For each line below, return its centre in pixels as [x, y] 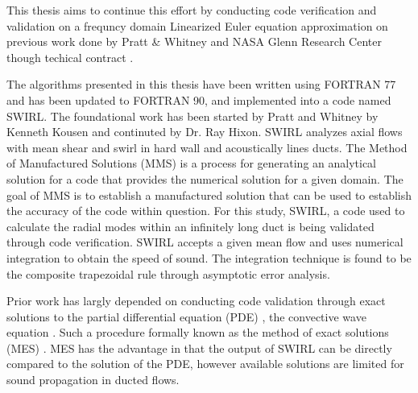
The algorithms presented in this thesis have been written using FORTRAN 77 [201, 84]
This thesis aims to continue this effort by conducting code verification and [192, 10]
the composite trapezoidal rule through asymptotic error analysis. [168, 273]
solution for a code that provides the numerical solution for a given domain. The [205, 178]
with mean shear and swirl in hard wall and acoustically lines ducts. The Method [207, 147]
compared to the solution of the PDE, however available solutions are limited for [205, 364]
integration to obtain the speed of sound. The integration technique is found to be [209, 257]
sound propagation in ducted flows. [93, 380]
